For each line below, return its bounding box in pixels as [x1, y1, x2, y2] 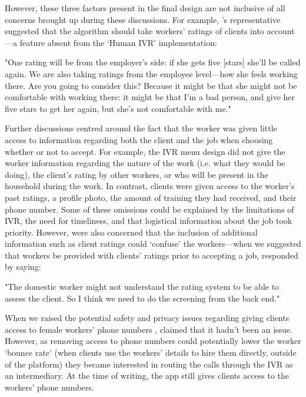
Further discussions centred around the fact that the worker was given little [5, 122, 277, 134]
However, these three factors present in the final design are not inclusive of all [5, 2, 285, 14]
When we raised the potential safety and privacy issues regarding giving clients [5, 312, 290, 324]
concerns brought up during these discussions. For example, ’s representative [5, 13, 281, 25]
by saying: [5, 260, 41, 273]
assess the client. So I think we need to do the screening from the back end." [5, 292, 280, 304]
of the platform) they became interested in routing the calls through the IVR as [5, 358, 293, 370]
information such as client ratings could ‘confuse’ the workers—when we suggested [5, 237, 301, 250]
